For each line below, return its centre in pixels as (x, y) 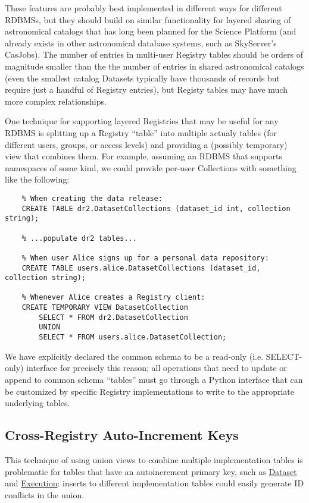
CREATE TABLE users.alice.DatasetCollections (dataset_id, (141, 268)
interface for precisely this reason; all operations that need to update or (157, 368)
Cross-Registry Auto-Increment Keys (122, 435)
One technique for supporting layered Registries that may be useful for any (142, 121)
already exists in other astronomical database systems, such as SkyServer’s (141, 43)
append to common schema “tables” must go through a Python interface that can (154, 379)
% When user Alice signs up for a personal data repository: (145, 258)
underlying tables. (38, 403)
